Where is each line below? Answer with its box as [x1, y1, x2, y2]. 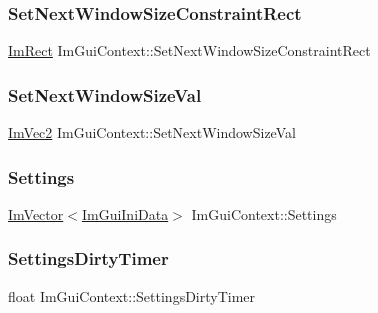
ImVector [8, 203, 64, 224]
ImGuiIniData [81, 203, 169, 224]
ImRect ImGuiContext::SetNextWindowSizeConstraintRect [8, 40, 371, 61]
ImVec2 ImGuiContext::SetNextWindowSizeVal [8, 122, 296, 143]
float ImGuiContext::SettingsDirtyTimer [8, 285, 256, 306]
